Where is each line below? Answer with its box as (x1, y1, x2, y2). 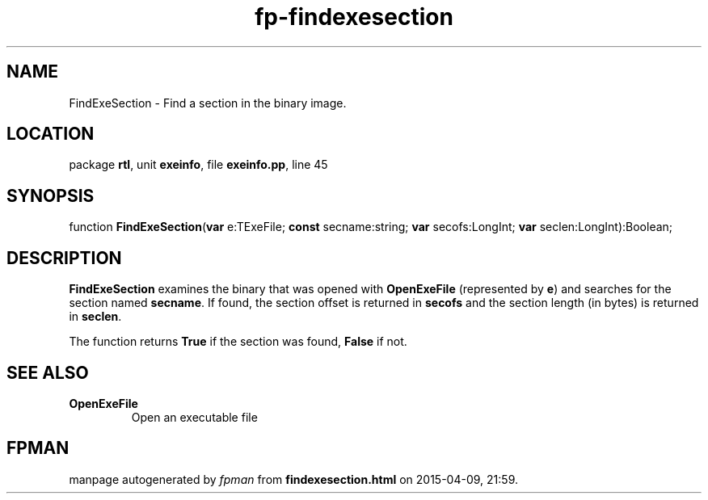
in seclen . (69, 309, 122, 324)
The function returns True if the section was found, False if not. (69, 334, 407, 349)
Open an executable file (131, 410, 258, 424)
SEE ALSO (6, 362, 89, 383)
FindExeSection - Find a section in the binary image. (69, 95, 347, 110)
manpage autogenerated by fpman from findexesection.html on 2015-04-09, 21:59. (69, 472, 518, 486)
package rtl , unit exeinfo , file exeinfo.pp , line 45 (69, 158, 328, 172)
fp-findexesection (255, 3, 453, 31)
